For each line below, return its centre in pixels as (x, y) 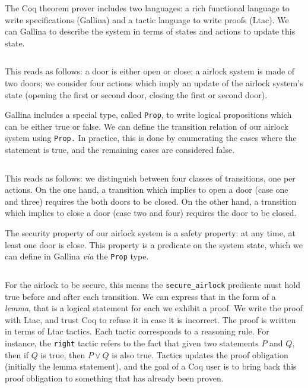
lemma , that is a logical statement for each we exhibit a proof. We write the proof (154, 308)
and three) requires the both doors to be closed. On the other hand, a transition (151, 201)
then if (17, 354)
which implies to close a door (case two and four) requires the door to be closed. (151, 213)
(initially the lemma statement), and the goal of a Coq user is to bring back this (151, 366)
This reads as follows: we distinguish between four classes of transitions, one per (150, 178)
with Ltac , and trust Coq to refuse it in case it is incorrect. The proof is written (150, 319)
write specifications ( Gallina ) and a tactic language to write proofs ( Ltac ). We (147, 19)
